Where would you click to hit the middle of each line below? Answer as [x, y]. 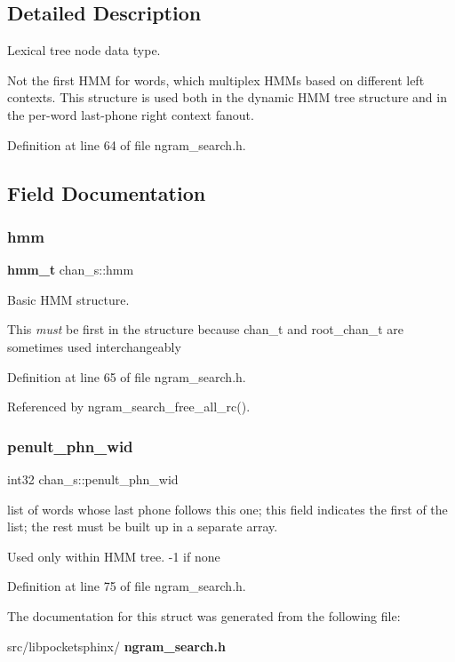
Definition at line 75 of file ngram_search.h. [127, 586]
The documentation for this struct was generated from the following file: [204, 615]
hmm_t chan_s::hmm [71, 270]
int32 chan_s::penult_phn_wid [93, 479]
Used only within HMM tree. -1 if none [114, 556]
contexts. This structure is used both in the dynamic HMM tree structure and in [227, 97]
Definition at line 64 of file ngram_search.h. [127, 144]
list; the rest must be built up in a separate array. [143, 526]
